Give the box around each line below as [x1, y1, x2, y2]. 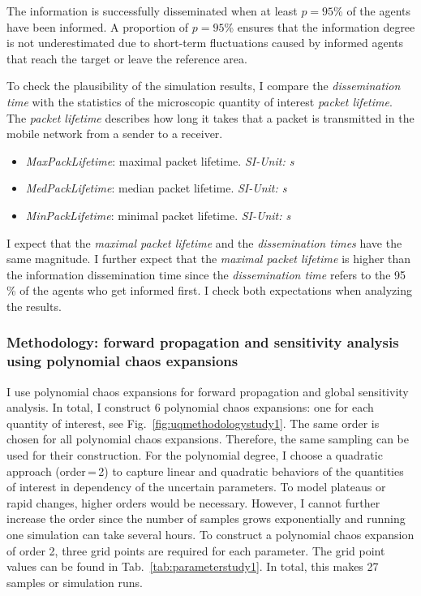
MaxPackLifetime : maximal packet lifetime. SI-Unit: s [25, 152, 294, 169]
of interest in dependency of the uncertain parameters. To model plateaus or [6, 478, 386, 495]
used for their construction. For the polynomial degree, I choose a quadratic [6, 447, 383, 464]
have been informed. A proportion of [6, 18, 189, 35]
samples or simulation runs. [6, 573, 143, 590]
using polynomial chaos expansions [6, 351, 238, 371]
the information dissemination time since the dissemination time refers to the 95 [6, 266, 406, 283]
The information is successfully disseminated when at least [6, 2, 298, 19]
